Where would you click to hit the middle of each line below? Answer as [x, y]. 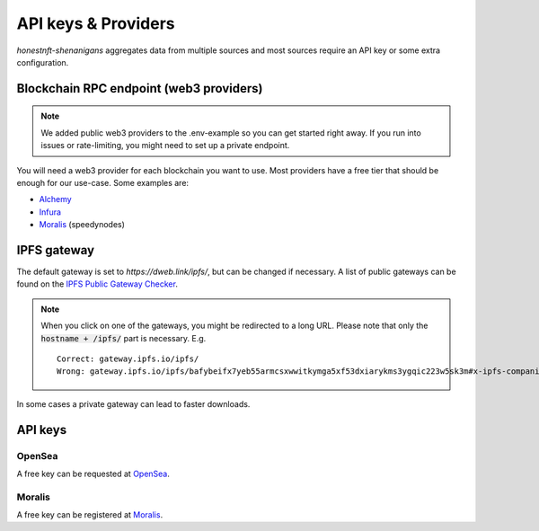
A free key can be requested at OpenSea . [93, 473]
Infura [50, 212]
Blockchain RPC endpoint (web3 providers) [140, 88]
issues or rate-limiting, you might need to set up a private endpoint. [165, 146]
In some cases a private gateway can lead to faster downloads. [133, 403]
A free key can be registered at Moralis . [90, 515]
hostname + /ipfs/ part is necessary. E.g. [124, 338]
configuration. [43, 62]
